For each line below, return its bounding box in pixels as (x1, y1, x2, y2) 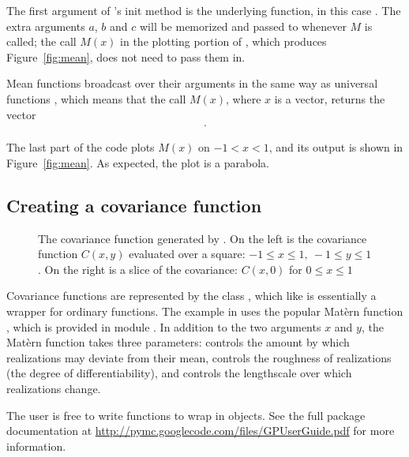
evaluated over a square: (129, 245, 246, 262)
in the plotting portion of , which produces (120, 33, 327, 50)
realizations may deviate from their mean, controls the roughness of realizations (6, 349, 392, 365)
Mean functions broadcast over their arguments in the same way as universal (6, 75, 378, 92)
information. (6, 437, 66, 454)
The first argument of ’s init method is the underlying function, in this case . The (6, 2, 401, 18)
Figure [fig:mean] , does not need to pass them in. (6, 48, 246, 65)
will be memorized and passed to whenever (139, 17, 347, 34)
